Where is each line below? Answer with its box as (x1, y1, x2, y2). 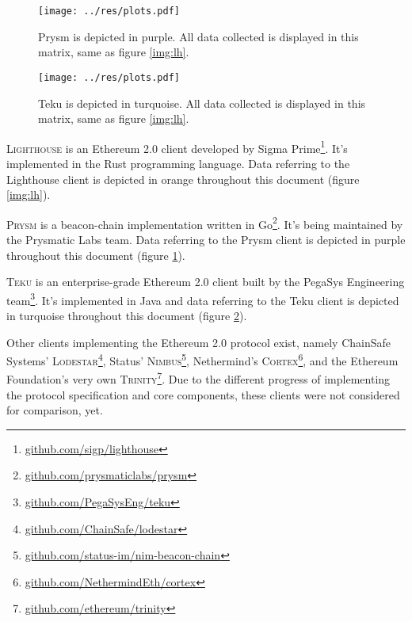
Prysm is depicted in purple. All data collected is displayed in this (38, 28, 359, 44)
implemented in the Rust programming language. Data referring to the (6, 155, 350, 171)
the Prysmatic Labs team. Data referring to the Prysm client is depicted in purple (6, 231, 406, 247)
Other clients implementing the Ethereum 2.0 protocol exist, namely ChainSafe (6, 334, 391, 350)
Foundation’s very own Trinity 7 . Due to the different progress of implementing (6, 368, 391, 387)
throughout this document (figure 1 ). (6, 246, 185, 263)
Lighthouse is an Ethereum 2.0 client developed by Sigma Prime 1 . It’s (6, 137, 348, 156)
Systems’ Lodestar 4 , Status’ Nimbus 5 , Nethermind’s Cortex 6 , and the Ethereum (6, 350, 399, 368)
